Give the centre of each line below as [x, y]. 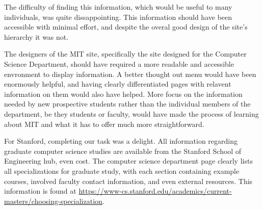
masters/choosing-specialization [53, 201]
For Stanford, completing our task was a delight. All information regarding [121, 141]
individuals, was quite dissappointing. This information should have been [118, 17]
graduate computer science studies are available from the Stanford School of [123, 151]
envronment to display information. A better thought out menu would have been [130, 74]
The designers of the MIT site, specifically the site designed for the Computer [125, 54]
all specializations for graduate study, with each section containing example [122, 170]
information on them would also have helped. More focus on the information [123, 94]
